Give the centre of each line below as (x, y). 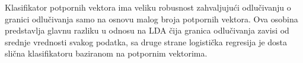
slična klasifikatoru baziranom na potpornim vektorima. (106, 53)
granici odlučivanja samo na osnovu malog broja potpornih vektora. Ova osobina (151, 19)
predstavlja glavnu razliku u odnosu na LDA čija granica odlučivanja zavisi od (147, 30)
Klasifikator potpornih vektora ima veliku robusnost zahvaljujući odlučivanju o (148, 7)
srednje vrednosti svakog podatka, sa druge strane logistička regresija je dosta (146, 42)
